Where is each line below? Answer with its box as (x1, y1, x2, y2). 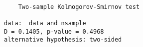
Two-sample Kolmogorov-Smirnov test (18, 3, 140, 10)
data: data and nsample (4, 19, 86, 27)
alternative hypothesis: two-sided (4, 36, 122, 44)
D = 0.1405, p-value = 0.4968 (4, 28, 104, 35)
